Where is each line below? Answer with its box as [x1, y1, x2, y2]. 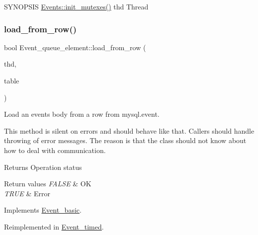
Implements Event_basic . [4, 205, 82, 215]
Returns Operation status [4, 161, 82, 172]
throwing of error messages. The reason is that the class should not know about [4, 135, 247, 146]
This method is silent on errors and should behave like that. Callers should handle [4, 125, 255, 136]
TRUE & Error [4, 188, 50, 198]
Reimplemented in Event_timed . [4, 221, 104, 232]
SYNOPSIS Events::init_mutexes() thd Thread [4, 1, 149, 11]
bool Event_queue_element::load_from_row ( [4, 42, 146, 52]
